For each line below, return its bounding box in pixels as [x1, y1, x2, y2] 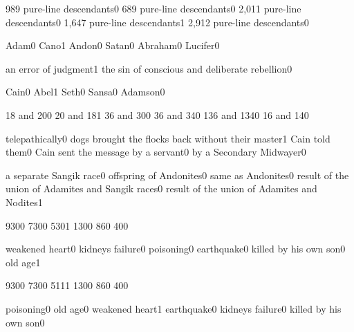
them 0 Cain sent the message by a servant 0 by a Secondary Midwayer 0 [6, 145, 306, 159]
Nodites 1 [6, 194, 43, 209]
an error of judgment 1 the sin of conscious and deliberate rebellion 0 [6, 61, 292, 75]
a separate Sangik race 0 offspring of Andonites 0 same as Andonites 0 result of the [6, 167, 349, 182]
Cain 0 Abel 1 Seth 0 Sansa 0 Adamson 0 [6, 84, 165, 99]
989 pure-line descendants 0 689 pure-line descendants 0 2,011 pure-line [6, 1, 301, 15]
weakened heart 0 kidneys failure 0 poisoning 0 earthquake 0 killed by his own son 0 [6, 241, 346, 256]
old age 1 [6, 255, 41, 269]
